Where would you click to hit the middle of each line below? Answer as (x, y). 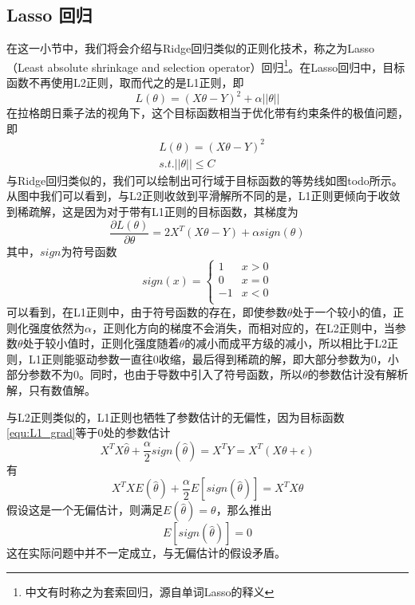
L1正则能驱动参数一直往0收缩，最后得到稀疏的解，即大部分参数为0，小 (213, 358)
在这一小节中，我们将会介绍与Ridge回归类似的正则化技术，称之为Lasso (190, 48)
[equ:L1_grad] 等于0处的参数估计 (89, 432)
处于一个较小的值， (343, 311)
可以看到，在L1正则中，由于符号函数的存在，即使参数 (147, 311)
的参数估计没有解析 (358, 374)
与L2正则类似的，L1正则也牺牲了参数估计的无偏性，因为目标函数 (176, 416)
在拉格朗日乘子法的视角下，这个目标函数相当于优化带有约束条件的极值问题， (207, 113)
